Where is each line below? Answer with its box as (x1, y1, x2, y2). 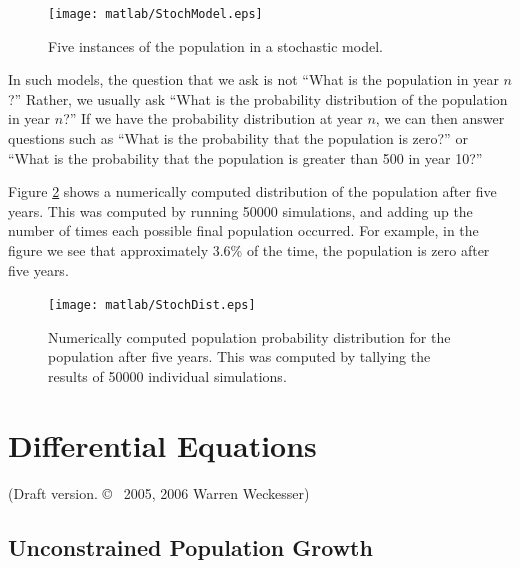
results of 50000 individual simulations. (48, 366, 287, 387)
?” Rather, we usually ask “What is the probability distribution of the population (8, 88, 508, 109)
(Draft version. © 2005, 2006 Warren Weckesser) (8, 482, 310, 503)
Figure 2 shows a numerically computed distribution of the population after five (8, 181, 497, 202)
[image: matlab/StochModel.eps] (48, 7, 263, 21)
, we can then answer (375, 108, 505, 129)
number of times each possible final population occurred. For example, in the (8, 220, 479, 241)
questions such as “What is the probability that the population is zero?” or (8, 128, 468, 149)
